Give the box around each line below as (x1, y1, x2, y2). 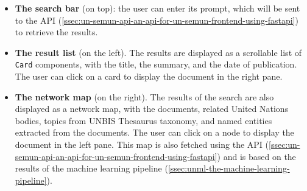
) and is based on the (217, 150, 296, 162)
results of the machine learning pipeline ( (15, 162, 168, 175)
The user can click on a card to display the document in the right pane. (15, 70, 283, 83)
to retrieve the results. (15, 26, 98, 38)
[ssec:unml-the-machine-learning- (168, 162, 290, 175)
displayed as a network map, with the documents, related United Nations (15, 102, 289, 115)
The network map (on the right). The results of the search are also (15, 90, 274, 103)
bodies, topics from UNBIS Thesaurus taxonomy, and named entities (15, 114, 272, 127)
